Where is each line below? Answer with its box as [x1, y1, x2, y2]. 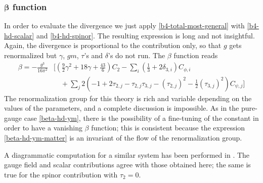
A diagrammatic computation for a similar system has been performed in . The [4, 149, 250, 160]
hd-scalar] [4, 30, 34, 40]
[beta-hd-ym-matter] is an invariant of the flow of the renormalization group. [4, 132, 242, 143]
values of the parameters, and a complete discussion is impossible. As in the [4, 103, 239, 113]
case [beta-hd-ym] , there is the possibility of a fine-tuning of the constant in [24, 112, 259, 123]
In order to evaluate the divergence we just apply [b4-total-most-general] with [4, 20, 245, 31]
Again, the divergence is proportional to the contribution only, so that [4, 40, 222, 51]
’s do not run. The [108, 50, 165, 60]
